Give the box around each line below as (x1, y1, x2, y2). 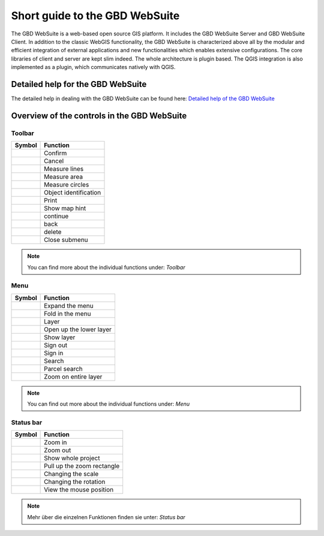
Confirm (44, 149, 67, 157)
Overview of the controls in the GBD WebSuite (11, 110, 187, 121)
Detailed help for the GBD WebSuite (11, 79, 147, 89)
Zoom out (44, 446, 71, 454)
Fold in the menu (44, 309, 91, 318)
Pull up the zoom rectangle (44, 462, 120, 471)
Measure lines (44, 165, 84, 173)
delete (44, 228, 62, 236)
